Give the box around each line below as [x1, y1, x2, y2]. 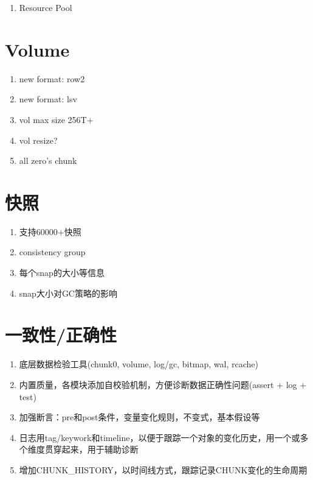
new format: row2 [19, 72, 85, 85]
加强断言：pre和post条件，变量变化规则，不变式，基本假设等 [19, 411, 260, 423]
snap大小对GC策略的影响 [19, 286, 117, 299]
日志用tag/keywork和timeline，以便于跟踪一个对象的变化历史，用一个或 [19, 431, 300, 443]
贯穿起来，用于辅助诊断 [44, 443, 139, 456]
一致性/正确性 [5, 322, 117, 347]
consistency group [19, 245, 86, 258]
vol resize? [19, 133, 58, 146]
